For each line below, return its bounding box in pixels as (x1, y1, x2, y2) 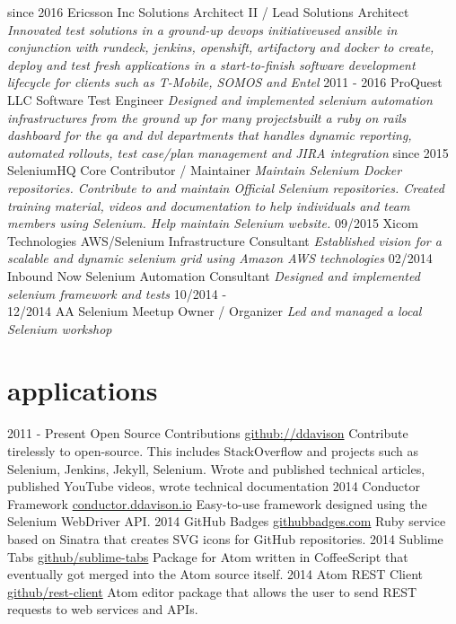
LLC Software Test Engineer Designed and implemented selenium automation (7, 90, 433, 109)
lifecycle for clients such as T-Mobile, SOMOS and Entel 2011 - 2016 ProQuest (7, 73, 443, 92)
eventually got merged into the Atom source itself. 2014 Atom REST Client (7, 565, 423, 584)
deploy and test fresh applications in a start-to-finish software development (7, 55, 416, 74)
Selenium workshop (7, 319, 112, 338)
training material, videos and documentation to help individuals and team (7, 196, 410, 215)
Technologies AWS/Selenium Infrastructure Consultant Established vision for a (7, 231, 442, 250)
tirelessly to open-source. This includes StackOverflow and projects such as (7, 442, 419, 460)
